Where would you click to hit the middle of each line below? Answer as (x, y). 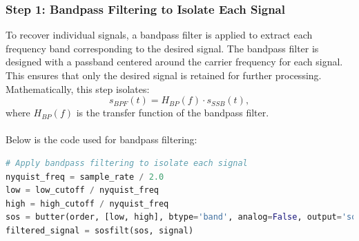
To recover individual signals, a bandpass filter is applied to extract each (159, 35)
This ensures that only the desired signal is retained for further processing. (164, 75)
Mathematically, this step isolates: (78, 88)
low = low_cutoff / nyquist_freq (82, 190)
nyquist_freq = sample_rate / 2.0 (85, 177)
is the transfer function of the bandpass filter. (173, 113)
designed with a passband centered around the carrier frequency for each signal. (174, 62)
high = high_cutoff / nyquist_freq (87, 203)
